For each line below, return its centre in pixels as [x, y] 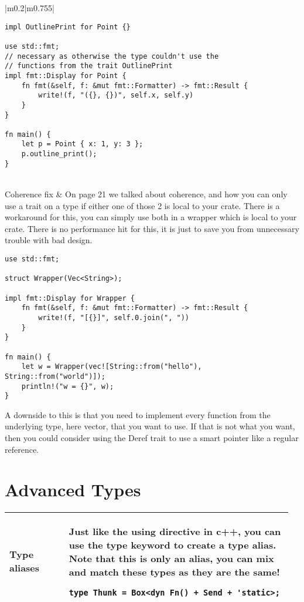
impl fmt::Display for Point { [66, 75]
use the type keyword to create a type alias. [173, 545]
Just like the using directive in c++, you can [175, 532]
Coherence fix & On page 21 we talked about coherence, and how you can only [146, 194]
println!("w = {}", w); [68, 386]
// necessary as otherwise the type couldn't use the [112, 56]
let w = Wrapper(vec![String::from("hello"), [112, 367]
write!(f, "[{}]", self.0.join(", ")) [114, 317]
